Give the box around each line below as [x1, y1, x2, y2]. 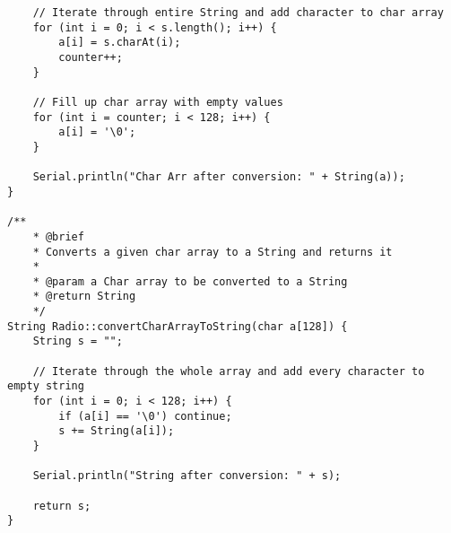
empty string [7, 380, 84, 393]
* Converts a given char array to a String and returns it [32, 245, 393, 258]
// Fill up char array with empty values [32, 95, 283, 109]
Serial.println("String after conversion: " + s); [32, 469, 342, 483]
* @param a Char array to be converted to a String [32, 275, 348, 288]
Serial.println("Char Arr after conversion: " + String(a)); [32, 170, 405, 184]
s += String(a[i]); [58, 424, 175, 438]
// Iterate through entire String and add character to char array [32, 6, 444, 19]
